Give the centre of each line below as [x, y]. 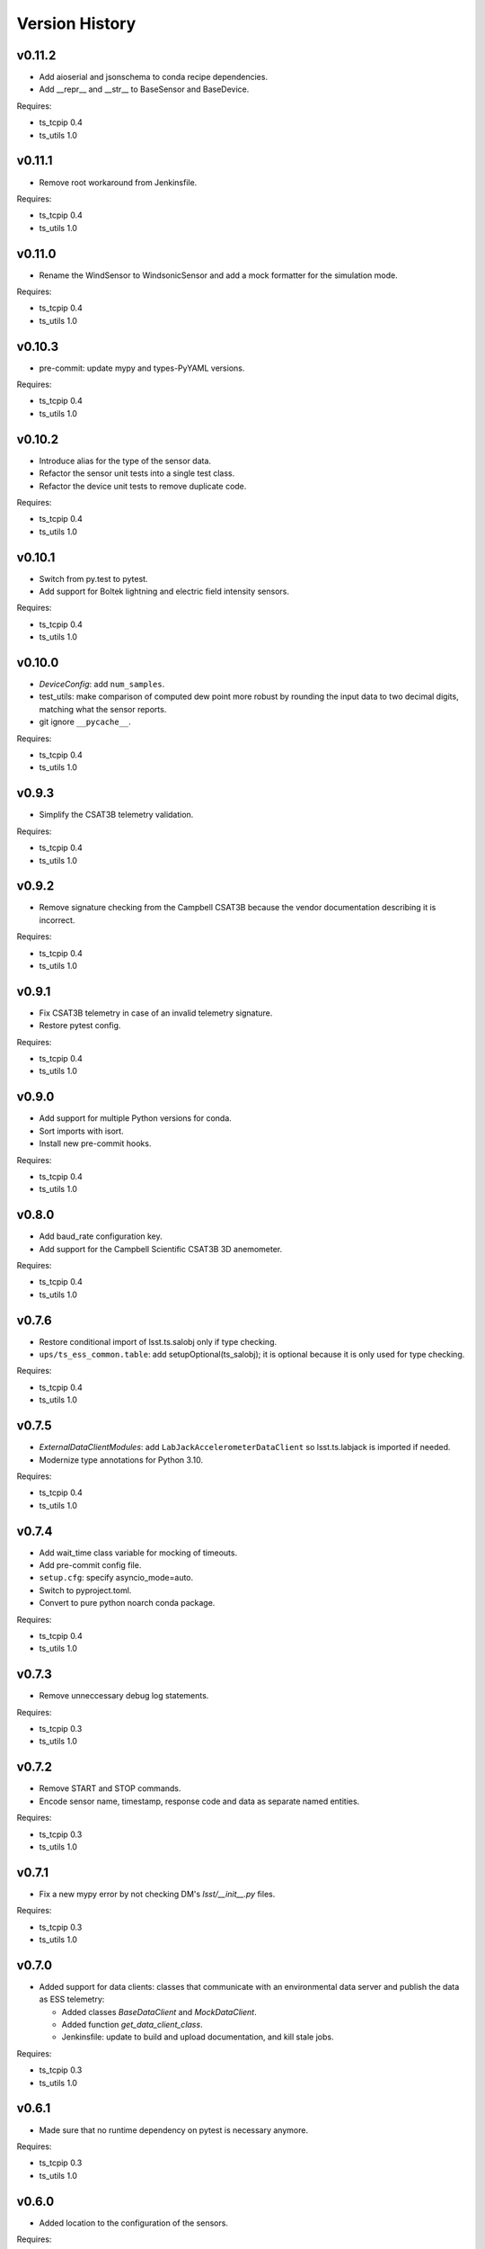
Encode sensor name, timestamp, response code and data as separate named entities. [199, 1801]
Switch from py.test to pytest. [93, 578]
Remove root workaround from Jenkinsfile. [118, 182]
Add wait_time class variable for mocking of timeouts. [138, 1553]
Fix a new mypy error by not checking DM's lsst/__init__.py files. [157, 1894]
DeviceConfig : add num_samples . [102, 685]
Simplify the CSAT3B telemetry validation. [116, 815]
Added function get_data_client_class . [132, 2025]
